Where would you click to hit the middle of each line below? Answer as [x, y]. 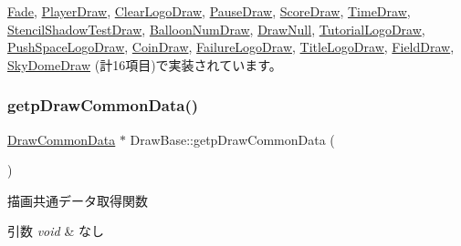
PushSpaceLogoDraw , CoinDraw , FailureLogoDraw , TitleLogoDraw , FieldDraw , [231, 47]
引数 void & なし [56, 231]
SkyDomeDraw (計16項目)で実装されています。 [145, 64]
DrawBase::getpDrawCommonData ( [232, 139]
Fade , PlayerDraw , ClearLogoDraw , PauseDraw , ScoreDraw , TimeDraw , [209, 11]
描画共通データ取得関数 [78, 200]
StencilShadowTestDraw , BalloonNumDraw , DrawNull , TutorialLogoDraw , [216, 29]
